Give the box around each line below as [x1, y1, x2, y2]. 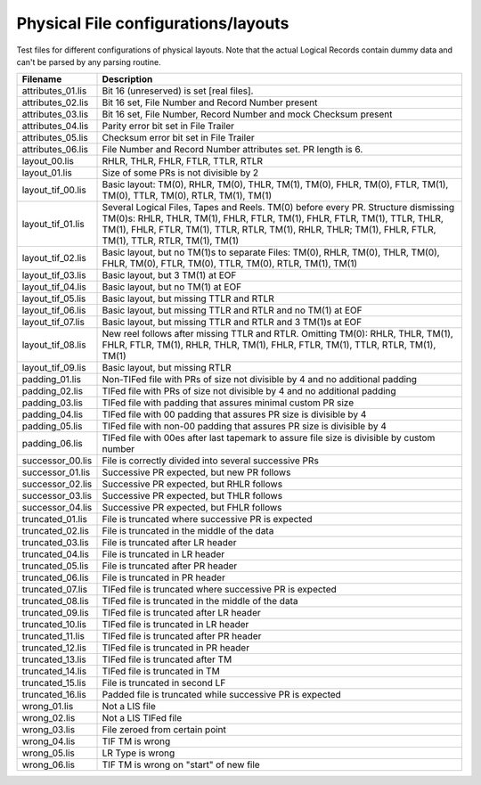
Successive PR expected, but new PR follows [102, 466, 291, 478]
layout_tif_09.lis [21, 362, 86, 374]
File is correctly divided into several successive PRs [102, 454, 320, 467]
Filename [21, 73, 62, 86]
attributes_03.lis [21, 108, 89, 120]
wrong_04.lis [21, 735, 76, 748]
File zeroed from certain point [102, 724, 227, 736]
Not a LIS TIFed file [102, 712, 183, 724]
